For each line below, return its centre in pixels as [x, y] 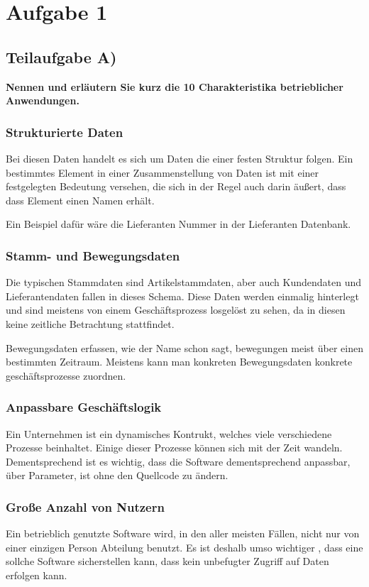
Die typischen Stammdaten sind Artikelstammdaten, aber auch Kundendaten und [184, 282]
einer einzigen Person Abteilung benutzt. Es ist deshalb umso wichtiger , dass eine [184, 547]
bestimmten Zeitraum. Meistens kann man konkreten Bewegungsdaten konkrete [179, 362]
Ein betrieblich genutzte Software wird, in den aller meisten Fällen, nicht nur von [183, 533]
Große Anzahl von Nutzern [85, 506]
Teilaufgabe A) [61, 56]
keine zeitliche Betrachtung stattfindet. [90, 323]
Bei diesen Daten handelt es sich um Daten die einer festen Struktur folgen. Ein [180, 158]
